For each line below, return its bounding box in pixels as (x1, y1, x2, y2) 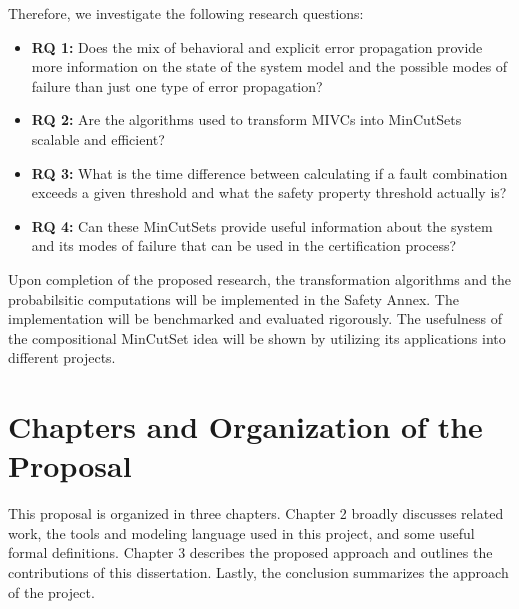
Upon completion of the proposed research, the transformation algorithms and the (8, 268, 512, 289)
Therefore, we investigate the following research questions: (8, 3, 364, 23)
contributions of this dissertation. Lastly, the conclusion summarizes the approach (8, 562, 509, 582)
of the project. (8, 581, 95, 602)
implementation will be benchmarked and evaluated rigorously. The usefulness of (8, 308, 502, 329)
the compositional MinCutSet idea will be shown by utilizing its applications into (8, 327, 506, 348)
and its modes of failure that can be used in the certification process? (31, 235, 457, 256)
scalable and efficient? (31, 128, 165, 149)
